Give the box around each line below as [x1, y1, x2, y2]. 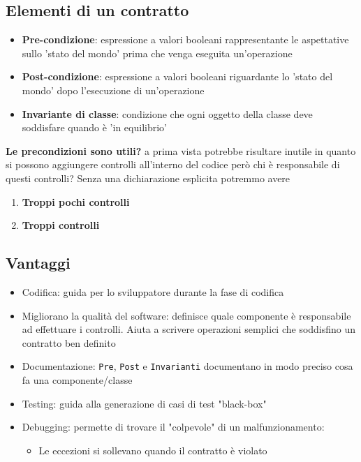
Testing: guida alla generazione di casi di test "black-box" [22, 396, 267, 410]
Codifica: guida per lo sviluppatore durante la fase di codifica [22, 284, 284, 299]
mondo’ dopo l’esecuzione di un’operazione [22, 82, 205, 97]
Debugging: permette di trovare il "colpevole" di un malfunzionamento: [22, 419, 325, 434]
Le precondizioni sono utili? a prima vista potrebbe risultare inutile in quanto [6, 143, 356, 158]
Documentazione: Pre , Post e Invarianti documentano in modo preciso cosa [22, 359, 353, 373]
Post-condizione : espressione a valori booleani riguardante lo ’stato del [22, 69, 333, 84]
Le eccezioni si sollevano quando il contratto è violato [38, 442, 267, 457]
